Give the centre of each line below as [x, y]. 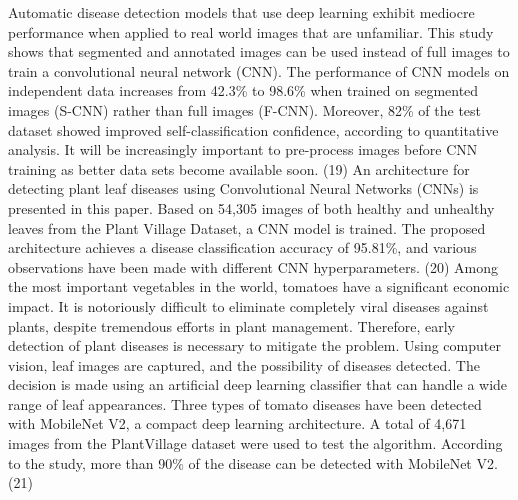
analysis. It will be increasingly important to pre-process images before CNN [243, 149]
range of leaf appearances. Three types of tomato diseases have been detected [245, 403]
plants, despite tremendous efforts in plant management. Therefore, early [231, 325]
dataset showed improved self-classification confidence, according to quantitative [253, 129]
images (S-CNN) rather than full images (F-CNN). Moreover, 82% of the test [245, 109]
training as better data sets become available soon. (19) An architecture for [239, 168]
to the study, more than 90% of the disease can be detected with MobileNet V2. [253, 462]
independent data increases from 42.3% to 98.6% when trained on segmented [243, 90]
